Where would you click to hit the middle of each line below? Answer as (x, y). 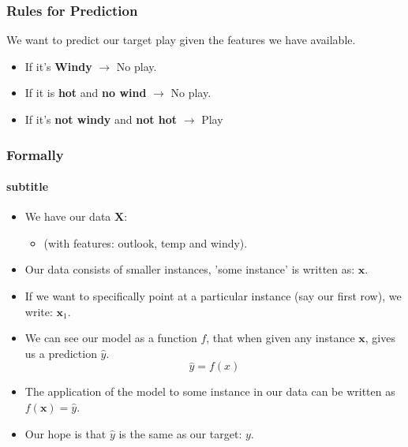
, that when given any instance (281, 338)
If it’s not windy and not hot (101, 119)
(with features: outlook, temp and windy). (146, 242)
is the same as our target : (180, 433)
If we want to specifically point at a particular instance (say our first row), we (213, 296)
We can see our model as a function (111, 338)
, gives (380, 338)
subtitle (28, 186)
